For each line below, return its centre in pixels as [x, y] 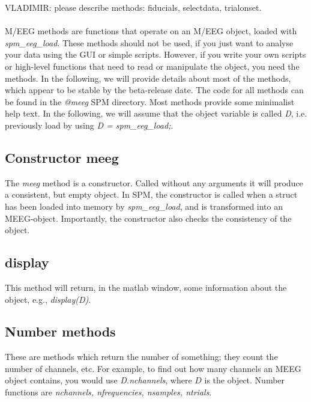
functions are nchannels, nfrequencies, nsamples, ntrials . [108, 392]
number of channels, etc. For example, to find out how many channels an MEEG [153, 368]
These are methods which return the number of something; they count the [141, 357]
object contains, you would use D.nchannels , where [98, 380]
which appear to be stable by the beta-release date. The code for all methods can [154, 90]
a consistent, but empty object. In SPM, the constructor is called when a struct [151, 194]
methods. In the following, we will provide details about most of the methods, [148, 78]
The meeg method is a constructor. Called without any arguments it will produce [154, 182]
